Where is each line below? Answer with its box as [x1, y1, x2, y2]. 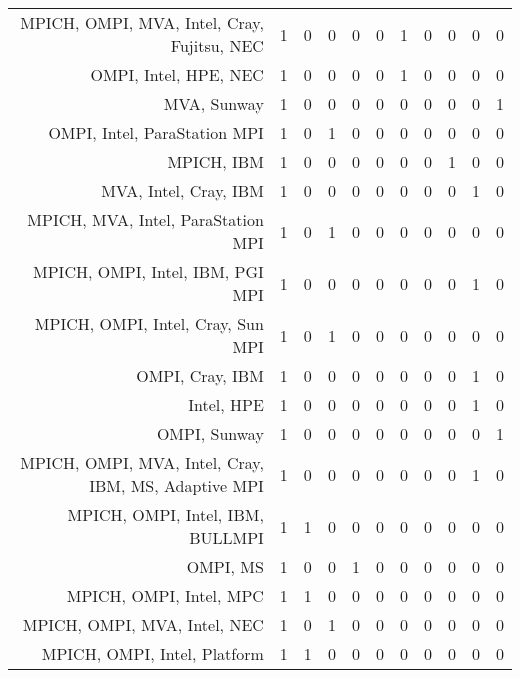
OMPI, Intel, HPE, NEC [90, 63, 264, 86]
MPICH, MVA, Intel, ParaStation [27, 208, 264, 231]
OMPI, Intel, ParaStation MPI [48, 121, 264, 144]
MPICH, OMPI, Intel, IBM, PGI [33, 260, 264, 283]
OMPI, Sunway [156, 422, 264, 445]
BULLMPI [189, 526, 264, 549]
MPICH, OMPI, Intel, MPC [66, 584, 264, 607]
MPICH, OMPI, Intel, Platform [41, 642, 264, 665]
